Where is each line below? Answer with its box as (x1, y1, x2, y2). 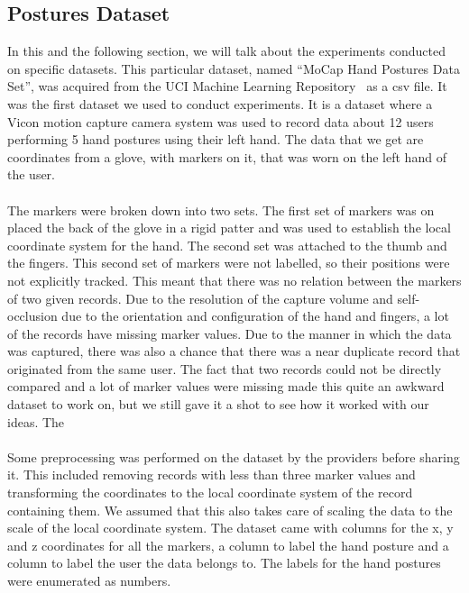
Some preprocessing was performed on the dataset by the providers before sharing (7, 447, 460, 466)
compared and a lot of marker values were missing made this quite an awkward (7, 377, 445, 396)
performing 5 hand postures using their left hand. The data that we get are (7, 130, 424, 149)
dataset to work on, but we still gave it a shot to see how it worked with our (7, 395, 429, 414)
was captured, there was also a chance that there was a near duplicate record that (7, 342, 461, 360)
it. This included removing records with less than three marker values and (7, 465, 416, 484)
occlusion (7, 306, 58, 325)
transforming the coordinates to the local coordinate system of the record (7, 483, 413, 502)
